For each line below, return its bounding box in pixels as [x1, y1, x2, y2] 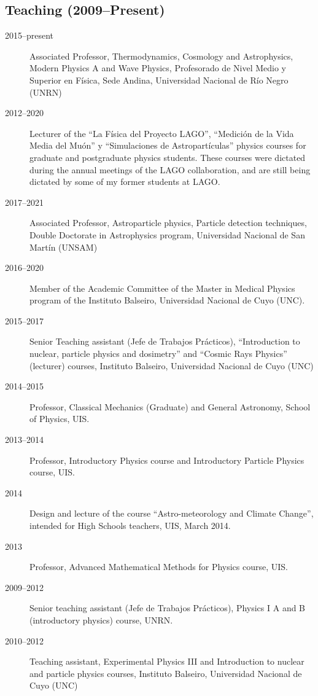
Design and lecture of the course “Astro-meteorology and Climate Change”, [29, 507, 314, 520]
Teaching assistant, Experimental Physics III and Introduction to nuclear [29, 655, 304, 668]
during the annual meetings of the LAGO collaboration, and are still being [29, 163, 311, 176]
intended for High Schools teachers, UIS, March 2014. [29, 519, 231, 532]
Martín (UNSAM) [29, 240, 98, 253]
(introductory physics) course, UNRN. [29, 613, 173, 626]
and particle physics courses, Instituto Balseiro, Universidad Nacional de [29, 667, 302, 679]
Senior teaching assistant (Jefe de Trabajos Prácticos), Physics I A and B [29, 601, 306, 614]
